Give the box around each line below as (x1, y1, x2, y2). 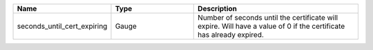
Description (198, 4, 238, 13)
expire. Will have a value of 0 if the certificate (198, 21, 345, 31)
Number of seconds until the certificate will (198, 13, 338, 22)
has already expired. (198, 30, 264, 39)
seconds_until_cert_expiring (17, 21, 108, 31)
